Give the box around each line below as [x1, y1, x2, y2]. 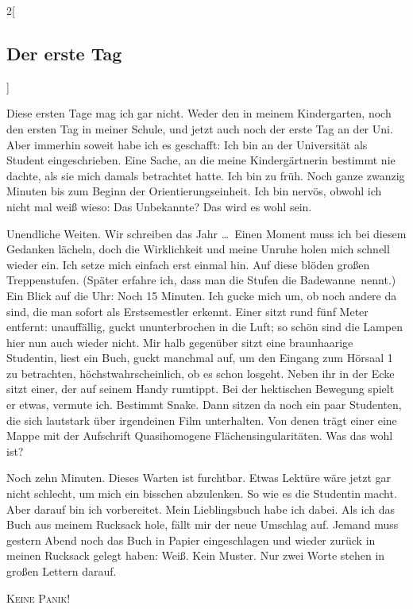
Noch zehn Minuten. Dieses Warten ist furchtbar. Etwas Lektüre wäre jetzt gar [6, 469, 392, 486]
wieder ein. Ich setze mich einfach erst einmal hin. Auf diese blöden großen [6, 256, 370, 272]
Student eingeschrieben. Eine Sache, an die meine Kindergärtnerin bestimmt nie [6, 152, 396, 168]
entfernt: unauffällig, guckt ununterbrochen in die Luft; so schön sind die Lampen [6, 318, 403, 335]
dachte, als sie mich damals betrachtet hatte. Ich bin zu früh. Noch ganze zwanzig [6, 167, 405, 183]
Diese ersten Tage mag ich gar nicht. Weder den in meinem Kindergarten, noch [6, 105, 392, 121]
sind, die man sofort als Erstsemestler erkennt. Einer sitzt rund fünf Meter [6, 303, 369, 319]
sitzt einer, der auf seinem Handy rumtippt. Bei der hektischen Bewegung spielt [6, 380, 395, 397]
